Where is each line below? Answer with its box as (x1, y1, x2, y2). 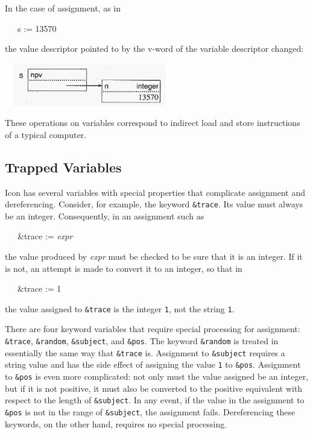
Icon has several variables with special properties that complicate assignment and (5, 186, 306, 198)
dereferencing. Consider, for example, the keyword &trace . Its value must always (5, 198, 303, 210)
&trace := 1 (17, 282, 62, 295)
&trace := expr (17, 230, 73, 242)
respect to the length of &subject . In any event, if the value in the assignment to (5, 394, 305, 406)
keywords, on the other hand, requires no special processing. (5, 417, 227, 430)
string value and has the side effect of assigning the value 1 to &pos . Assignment (5, 358, 301, 371)
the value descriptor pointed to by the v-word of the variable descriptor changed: (5, 42, 304, 55)
